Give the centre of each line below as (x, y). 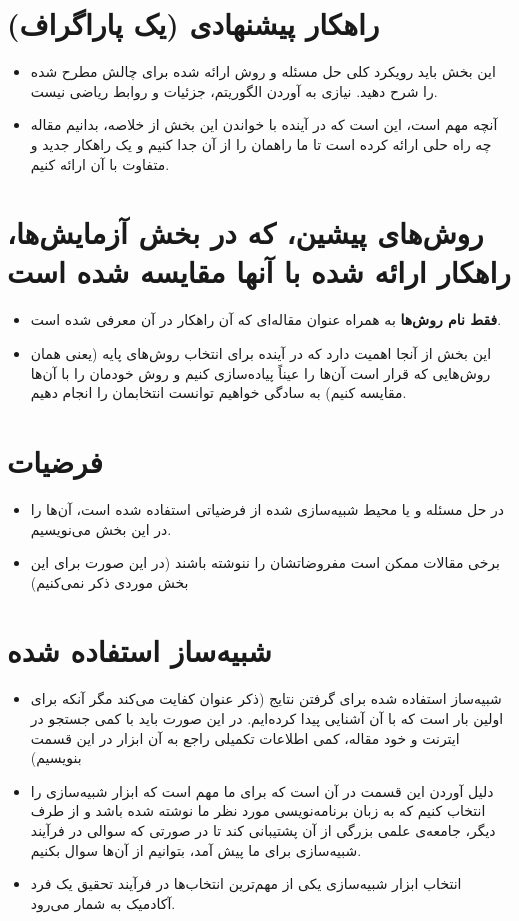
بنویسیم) (56, 757)
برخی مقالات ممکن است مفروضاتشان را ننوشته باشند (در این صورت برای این (265, 562)
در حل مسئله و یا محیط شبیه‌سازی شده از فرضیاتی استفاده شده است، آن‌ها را (267, 508)
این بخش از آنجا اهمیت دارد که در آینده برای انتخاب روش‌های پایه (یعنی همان (261, 353)
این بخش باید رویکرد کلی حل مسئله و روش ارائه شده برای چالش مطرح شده (263, 71)
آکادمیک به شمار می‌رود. (103, 902)
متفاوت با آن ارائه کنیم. (100, 163)
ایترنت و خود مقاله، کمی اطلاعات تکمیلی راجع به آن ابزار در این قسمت (245, 737)
